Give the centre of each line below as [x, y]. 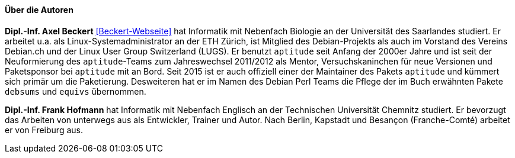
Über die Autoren [39, 10]
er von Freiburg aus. [44, 130]
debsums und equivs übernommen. [76, 91]
